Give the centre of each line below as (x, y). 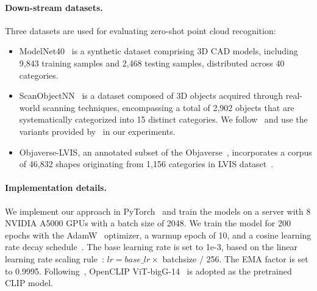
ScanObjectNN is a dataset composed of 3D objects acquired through (151, 95)
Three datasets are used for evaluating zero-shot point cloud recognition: (141, 30)
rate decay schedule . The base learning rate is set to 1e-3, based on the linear (151, 247)
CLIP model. (29, 283)
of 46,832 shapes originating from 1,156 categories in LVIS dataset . (146, 164)
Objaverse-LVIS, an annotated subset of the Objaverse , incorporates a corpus (166, 152)
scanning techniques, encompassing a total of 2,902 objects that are (169, 107)
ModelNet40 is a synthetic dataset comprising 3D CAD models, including (158, 51)
